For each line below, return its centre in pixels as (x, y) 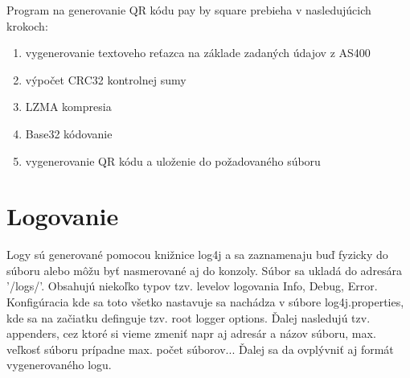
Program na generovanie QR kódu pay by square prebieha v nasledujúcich (189, 10)
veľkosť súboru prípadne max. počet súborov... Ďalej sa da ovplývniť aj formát (200, 349)
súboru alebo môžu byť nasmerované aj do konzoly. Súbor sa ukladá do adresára (205, 270)
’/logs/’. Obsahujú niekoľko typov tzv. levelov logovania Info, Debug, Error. (192, 286)
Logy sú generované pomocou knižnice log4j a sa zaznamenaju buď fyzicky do (197, 255)
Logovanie (63, 216)
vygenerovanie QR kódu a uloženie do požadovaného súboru (173, 160)
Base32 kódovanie (69, 133)
